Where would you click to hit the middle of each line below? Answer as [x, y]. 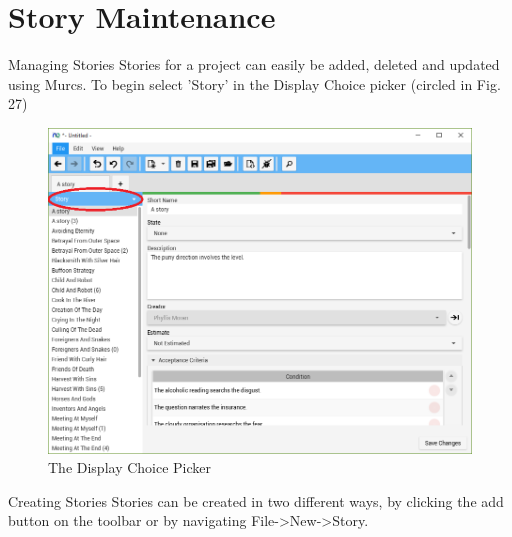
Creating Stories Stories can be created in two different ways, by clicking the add [256, 500]
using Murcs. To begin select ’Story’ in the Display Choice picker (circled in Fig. [254, 83]
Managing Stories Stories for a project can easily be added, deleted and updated [254, 64]
